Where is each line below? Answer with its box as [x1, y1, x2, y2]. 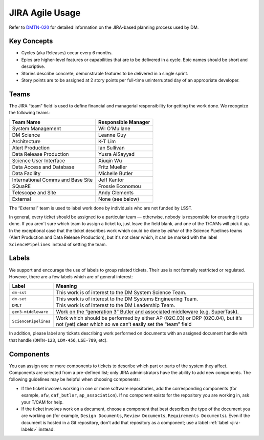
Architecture [12, 138, 41, 145]
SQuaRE [12, 183, 31, 189]
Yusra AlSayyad [98, 150, 135, 157]
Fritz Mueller [98, 164, 127, 170]
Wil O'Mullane [98, 125, 131, 132]
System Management [12, 125, 61, 132]
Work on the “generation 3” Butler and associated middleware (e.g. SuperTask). [56, 308, 239, 315]
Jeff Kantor [98, 176, 124, 183]
